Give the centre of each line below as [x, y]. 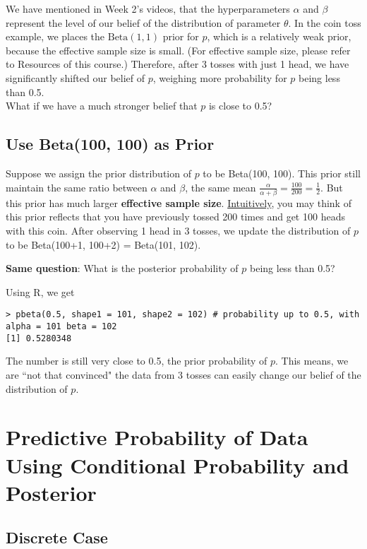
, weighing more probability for [220, 77]
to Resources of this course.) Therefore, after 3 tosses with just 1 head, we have [178, 64]
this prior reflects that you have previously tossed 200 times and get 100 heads [175, 217]
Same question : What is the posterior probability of [122, 268]
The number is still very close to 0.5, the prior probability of [137, 361]
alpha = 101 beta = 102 [61, 327]
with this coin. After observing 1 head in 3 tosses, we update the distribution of [178, 231]
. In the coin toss [325, 22]
